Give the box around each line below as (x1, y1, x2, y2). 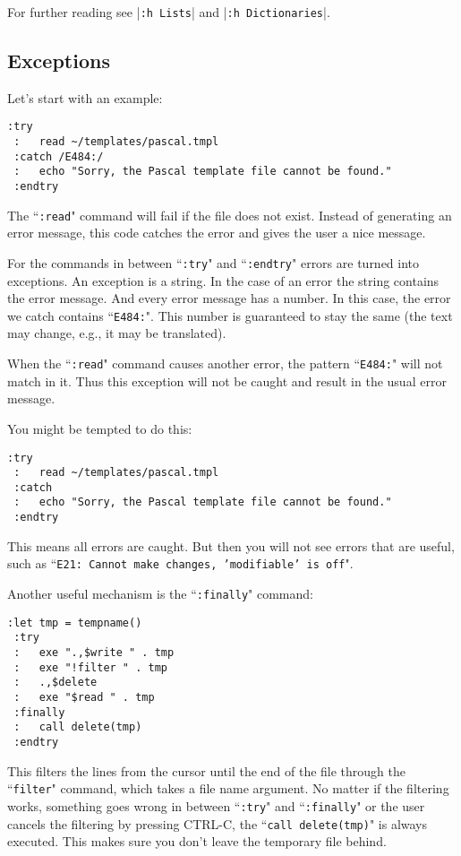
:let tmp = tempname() (7, 616, 142, 629)
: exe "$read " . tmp (13, 690, 155, 704)
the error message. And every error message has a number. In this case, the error (7, 289, 451, 307)
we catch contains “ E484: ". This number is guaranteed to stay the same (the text (7, 306, 453, 324)
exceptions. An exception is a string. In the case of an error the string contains (7, 271, 440, 290)
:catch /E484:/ (13, 150, 104, 163)
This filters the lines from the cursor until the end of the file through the (7, 761, 406, 780)
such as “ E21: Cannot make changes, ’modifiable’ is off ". (7, 554, 354, 573)
